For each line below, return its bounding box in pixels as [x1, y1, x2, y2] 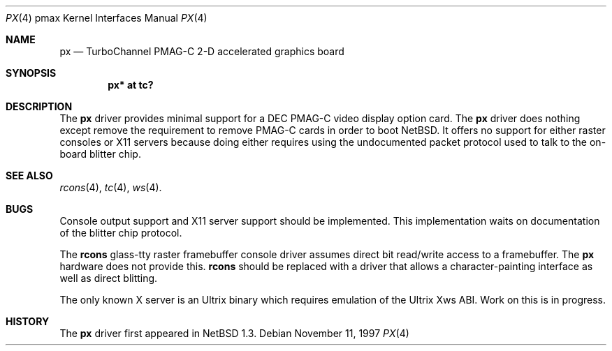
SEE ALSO [6, 170, 53, 181]
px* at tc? [108, 79, 154, 91]
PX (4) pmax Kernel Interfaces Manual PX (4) [6, 12, 207, 24]
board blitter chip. [59, 148, 141, 160]
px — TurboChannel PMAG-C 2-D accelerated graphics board [59, 45, 344, 57]
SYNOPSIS [6, 67, 57, 79]
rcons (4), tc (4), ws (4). [59, 181, 162, 193]
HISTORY [6, 315, 50, 327]
